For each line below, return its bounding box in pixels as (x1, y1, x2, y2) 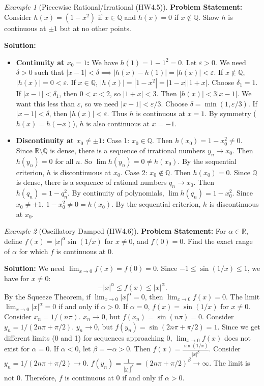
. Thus (107, 108, 127, 119)
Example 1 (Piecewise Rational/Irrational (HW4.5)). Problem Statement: (4, 2, 243, 12)
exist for (4, 343, 30, 354)
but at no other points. (60, 22, 131, 33)
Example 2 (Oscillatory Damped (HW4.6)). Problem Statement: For (4, 226, 226, 236)
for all (55, 155, 74, 166)
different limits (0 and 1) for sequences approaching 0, (4, 332, 172, 343)
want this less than (16, 98, 75, 108)
